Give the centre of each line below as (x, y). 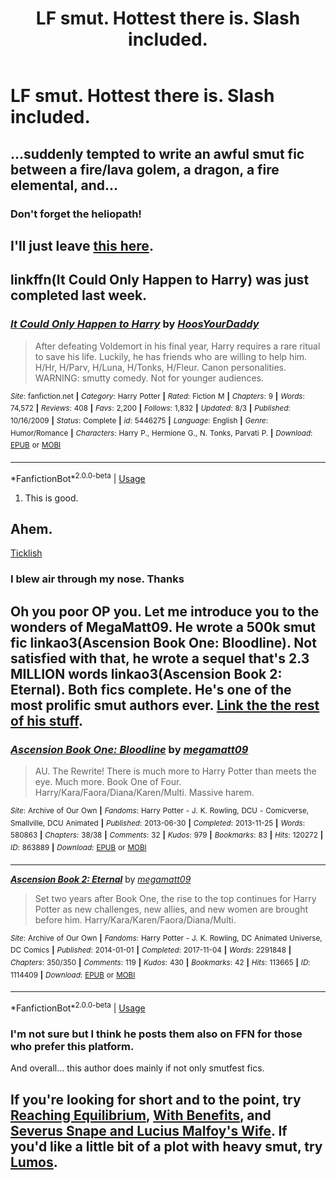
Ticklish (26, 553)
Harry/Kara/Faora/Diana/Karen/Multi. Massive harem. (144, 792)
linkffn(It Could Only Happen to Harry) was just (160, 280)
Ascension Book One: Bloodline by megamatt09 (129, 749)
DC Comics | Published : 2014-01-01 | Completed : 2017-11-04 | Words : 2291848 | (151, 950)
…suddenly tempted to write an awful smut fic (157, 153)
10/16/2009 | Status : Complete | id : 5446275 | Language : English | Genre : (139, 420)
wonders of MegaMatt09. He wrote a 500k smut (163, 627)
